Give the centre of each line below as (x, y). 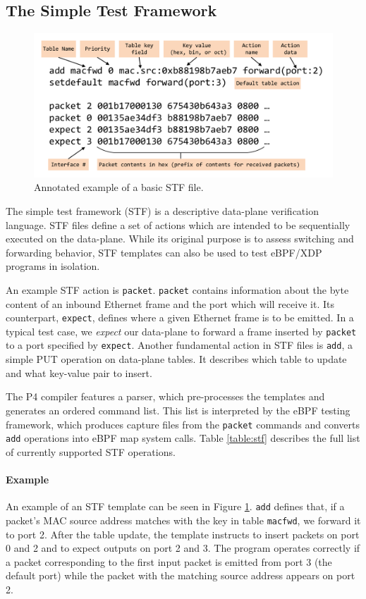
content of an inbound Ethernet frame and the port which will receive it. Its (170, 303)
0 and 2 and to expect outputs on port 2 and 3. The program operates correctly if (183, 548)
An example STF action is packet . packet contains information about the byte (177, 289)
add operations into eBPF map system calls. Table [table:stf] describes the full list (183, 438)
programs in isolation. (53, 266)
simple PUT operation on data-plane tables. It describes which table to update (176, 359)
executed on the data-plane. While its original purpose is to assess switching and (180, 239)
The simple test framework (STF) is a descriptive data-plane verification (162, 210)
